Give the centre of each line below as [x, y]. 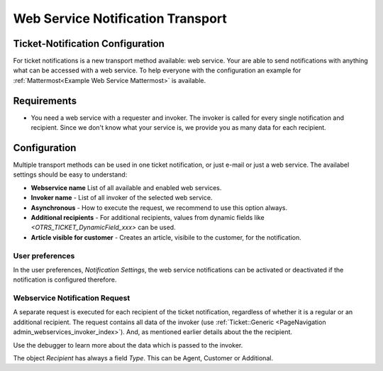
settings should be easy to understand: [70, 175]
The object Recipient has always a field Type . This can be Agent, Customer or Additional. [143, 358]
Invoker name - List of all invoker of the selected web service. [122, 198]
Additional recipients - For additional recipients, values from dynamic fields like [148, 217]
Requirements [45, 100]
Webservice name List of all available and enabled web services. [126, 187]
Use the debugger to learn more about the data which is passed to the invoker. [128, 345]
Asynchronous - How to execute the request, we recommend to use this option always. [159, 207]
